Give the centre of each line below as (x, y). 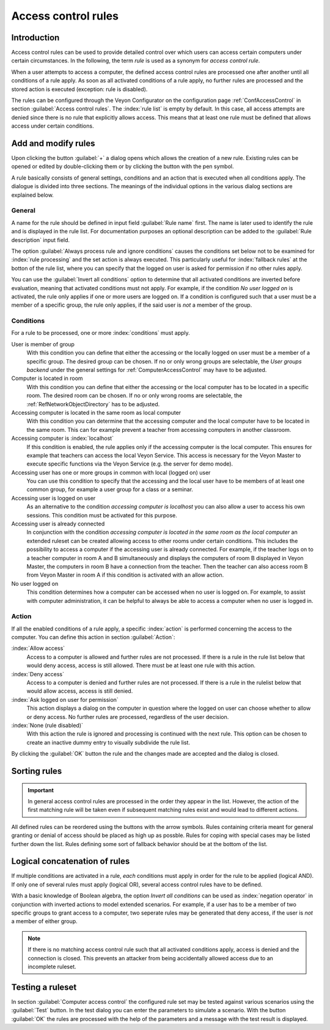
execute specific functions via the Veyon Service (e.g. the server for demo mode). (130, 464)
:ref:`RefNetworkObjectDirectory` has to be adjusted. (93, 404)
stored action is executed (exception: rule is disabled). (79, 89)
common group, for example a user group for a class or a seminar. (110, 489)
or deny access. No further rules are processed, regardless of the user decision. (128, 717)
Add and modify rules (53, 143)
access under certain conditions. (53, 126)
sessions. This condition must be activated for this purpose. (102, 515)
